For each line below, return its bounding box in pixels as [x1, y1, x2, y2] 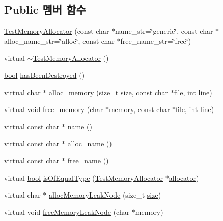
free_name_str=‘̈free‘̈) [120, 35, 191, 46]
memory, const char [108, 104, 170, 115]
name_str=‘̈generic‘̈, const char [115, 25, 213, 36]
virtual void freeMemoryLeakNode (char [4, 206, 130, 217]
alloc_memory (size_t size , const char [49, 87, 168, 97]
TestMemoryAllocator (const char [4, 25, 109, 36]
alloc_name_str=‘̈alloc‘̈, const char [4, 35, 115, 46]
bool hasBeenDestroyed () [4, 69, 85, 80]
